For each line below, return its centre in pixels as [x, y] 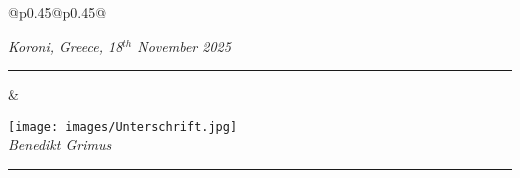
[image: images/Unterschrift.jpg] [123, 126]
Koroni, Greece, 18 [65, 45]
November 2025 [184, 45]
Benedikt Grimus [60, 144]
